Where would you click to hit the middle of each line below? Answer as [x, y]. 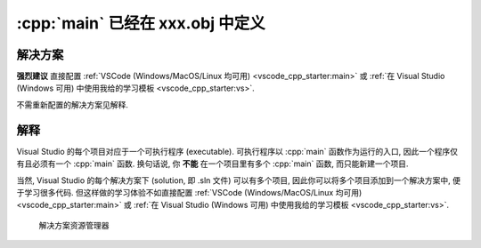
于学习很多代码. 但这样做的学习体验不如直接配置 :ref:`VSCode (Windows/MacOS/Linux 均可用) [189, 192]
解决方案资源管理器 [74, 225]
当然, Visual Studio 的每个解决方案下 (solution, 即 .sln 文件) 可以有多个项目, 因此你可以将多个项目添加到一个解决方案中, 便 [239, 180]
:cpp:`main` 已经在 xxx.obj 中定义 [141, 23]
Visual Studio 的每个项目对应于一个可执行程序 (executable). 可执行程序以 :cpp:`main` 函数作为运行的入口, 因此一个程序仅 [237, 151]
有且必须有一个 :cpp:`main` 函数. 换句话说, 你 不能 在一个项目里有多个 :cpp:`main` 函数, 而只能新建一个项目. [212, 164]
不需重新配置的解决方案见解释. [73, 104]
